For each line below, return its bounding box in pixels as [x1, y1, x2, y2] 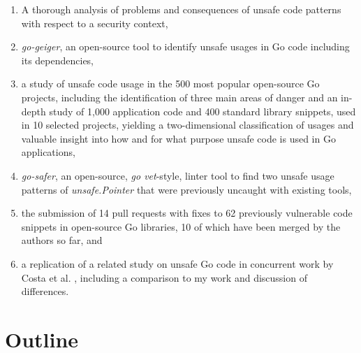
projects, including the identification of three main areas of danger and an [21, 89, 338, 104]
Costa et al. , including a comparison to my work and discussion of [21, 270, 307, 284]
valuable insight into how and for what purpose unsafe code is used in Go [21, 131, 336, 145]
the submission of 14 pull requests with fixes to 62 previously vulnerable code [21, 206, 353, 220]
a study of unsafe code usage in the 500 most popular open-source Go [21, 76, 320, 91]
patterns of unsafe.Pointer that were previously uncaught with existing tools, [21, 182, 352, 196]
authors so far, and [21, 233, 103, 247]
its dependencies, [21, 52, 94, 67]
